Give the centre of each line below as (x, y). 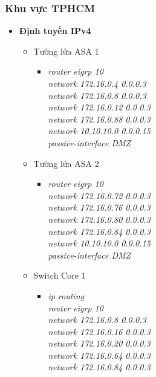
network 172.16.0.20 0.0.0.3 (99, 343)
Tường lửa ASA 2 (66, 163)
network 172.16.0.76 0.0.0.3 (99, 207)
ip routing (66, 295)
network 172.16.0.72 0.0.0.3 (99, 195)
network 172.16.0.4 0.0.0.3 (97, 83)
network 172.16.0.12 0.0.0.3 (99, 107)
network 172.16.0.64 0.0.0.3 (99, 355)
